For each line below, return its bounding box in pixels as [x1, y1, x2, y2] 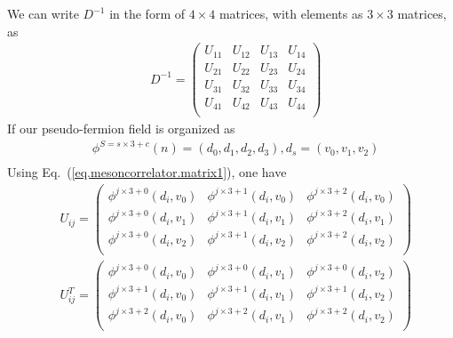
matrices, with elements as [219, 4, 363, 22]
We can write [7, 4, 79, 22]
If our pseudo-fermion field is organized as [7, 119, 235, 138]
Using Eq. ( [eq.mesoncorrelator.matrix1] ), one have [7, 163, 287, 181]
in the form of [109, 4, 185, 22]
